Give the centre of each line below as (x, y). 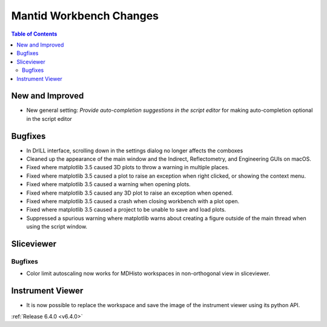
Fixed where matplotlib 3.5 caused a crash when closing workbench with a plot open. (133, 201)
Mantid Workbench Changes (85, 16)
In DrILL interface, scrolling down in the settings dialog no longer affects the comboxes (135, 151)
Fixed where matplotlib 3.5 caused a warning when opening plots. (108, 184)
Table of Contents (34, 34)
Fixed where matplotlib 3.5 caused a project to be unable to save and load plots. (126, 210)
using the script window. (57, 227)
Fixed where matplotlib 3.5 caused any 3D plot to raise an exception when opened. (130, 193)
